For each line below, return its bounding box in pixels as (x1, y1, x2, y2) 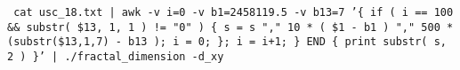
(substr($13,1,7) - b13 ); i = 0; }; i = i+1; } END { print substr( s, (7, 35, 447, 49)
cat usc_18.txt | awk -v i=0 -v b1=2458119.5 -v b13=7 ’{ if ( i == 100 (13, 6, 454, 19)
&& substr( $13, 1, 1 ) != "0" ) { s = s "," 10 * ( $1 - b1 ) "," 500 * (7, 20, 454, 34)
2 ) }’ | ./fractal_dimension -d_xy (7, 50, 224, 63)
